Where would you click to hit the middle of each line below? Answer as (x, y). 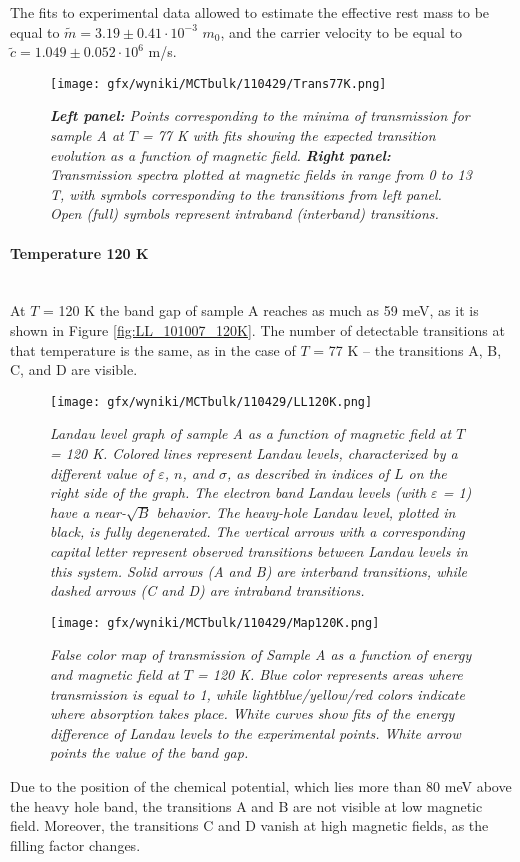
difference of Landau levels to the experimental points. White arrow (255, 732)
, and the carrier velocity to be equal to (341, 31)
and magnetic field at (114, 674)
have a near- (88, 511)
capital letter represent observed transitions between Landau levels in (259, 550)
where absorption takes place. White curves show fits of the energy (252, 713)
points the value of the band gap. (149, 752)
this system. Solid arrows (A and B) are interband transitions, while (258, 570)
